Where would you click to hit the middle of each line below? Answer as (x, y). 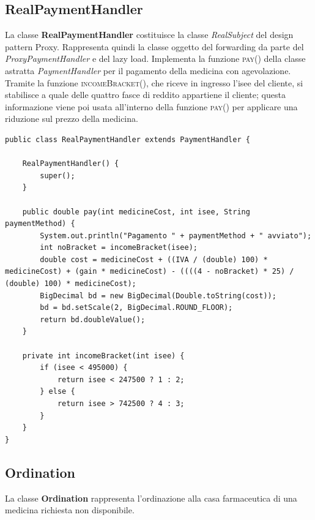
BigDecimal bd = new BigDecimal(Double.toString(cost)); (158, 296)
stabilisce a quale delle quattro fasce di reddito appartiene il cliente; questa (145, 95)
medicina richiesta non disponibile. (70, 510)
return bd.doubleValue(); (93, 319)
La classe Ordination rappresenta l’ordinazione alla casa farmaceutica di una (151, 498)
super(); (57, 175)
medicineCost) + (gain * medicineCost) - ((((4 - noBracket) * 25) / (150, 272)
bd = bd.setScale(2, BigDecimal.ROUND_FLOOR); (136, 308)
